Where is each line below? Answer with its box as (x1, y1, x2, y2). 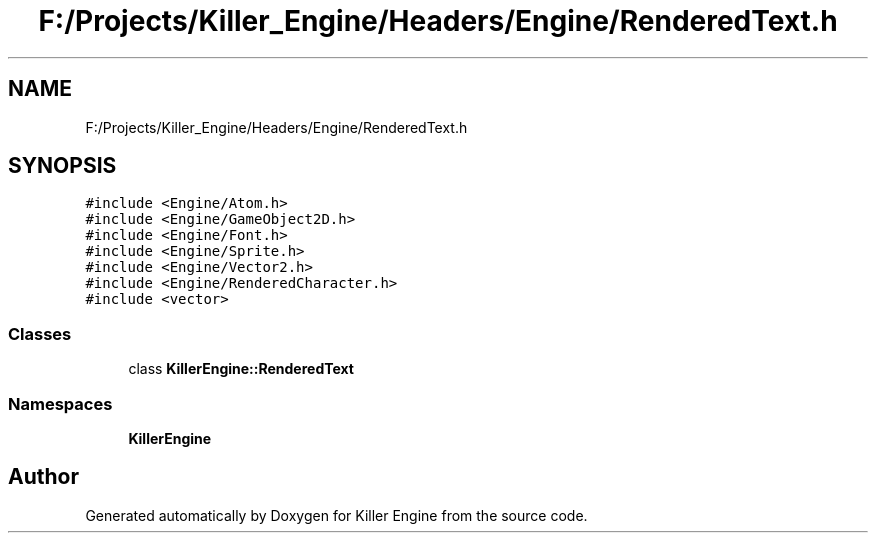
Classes (8, 323, 72, 344)
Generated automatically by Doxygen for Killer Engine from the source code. (85, 506, 588, 524)
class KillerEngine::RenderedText (128, 360, 354, 378)
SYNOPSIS (8, 153, 117, 179)
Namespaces (8, 393, 113, 414)
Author (8, 464, 79, 490)
